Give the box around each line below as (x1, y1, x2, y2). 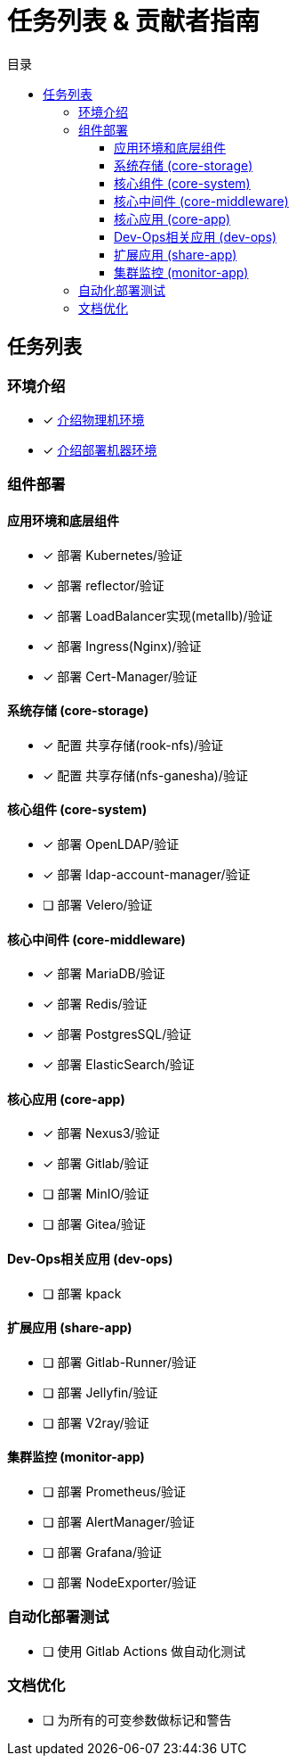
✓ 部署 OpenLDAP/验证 (43, 836, 180, 852)
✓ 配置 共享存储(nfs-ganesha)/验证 (43, 767, 248, 783)
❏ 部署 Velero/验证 (43, 897, 153, 912)
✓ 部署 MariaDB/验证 (43, 966, 165, 982)
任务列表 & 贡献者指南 (7, 6, 260, 37)
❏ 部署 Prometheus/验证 (43, 1484, 186, 1500)
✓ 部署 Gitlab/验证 (43, 1156, 149, 1172)
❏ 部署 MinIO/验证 (43, 1186, 149, 1202)
